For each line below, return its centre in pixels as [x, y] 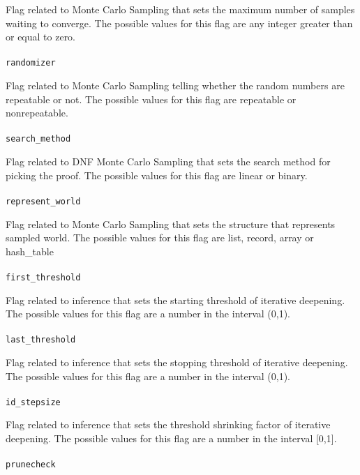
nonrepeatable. [37, 113]
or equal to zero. [41, 37]
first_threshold [43, 277]
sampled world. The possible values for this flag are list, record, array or [160, 237]
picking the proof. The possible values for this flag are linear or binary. [157, 175]
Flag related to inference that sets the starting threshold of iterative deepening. [175, 300]
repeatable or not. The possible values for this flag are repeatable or [151, 99]
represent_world [43, 201]
